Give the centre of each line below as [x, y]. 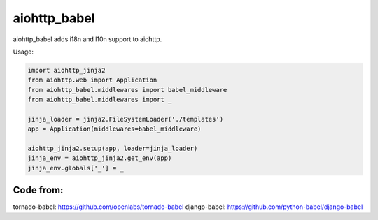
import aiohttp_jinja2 [66, 70]
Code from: [38, 190]
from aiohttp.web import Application [92, 80]
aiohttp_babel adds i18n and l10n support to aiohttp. [87, 39]
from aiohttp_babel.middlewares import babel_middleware [127, 90]
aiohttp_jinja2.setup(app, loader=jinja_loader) [113, 149]
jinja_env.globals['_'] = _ [76, 168]
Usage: [23, 52]
